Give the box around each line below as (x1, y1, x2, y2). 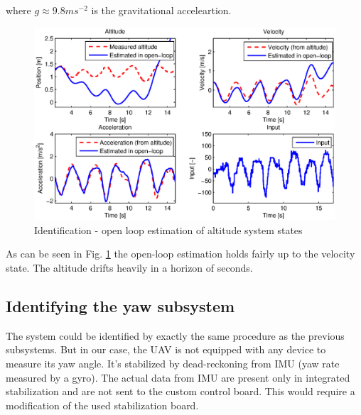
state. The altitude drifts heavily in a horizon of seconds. (6, 260, 253, 275)
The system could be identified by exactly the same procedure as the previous (6, 328, 345, 343)
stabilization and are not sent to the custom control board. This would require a (6, 384, 355, 399)
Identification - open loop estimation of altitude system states (34, 222, 303, 237)
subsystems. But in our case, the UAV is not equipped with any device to (6, 342, 326, 357)
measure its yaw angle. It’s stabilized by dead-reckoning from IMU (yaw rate (6, 355, 340, 370)
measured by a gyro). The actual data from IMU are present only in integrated (6, 370, 350, 384)
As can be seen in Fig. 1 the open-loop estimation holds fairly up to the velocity (6, 246, 355, 261)
